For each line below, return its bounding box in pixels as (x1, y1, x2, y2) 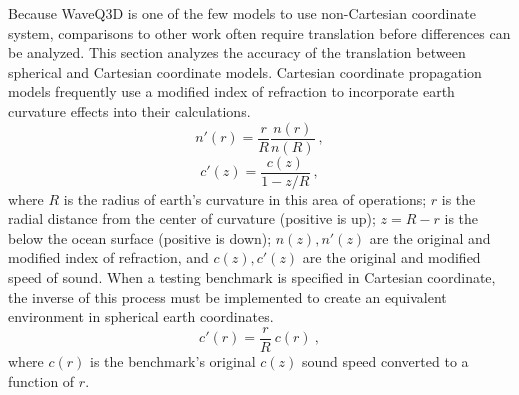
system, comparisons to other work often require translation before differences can (8, 22, 511, 43)
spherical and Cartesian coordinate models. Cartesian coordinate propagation (8, 61, 482, 82)
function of (8, 370, 75, 391)
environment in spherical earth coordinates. (8, 306, 274, 327)
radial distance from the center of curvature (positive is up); (8, 208, 376, 229)
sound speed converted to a (301, 350, 469, 371)
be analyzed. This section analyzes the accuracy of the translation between (8, 42, 466, 63)
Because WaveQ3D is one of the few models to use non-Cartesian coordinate (8, 3, 476, 23)
